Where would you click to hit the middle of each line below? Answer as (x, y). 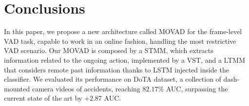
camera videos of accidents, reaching (86, 88)
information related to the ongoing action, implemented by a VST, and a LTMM (124, 60)
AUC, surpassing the (197, 88)
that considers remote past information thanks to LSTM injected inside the (116, 69)
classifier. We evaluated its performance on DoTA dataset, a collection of (113, 79)
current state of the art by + (47, 98)
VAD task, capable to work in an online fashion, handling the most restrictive (120, 41)
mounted (17, 88)
